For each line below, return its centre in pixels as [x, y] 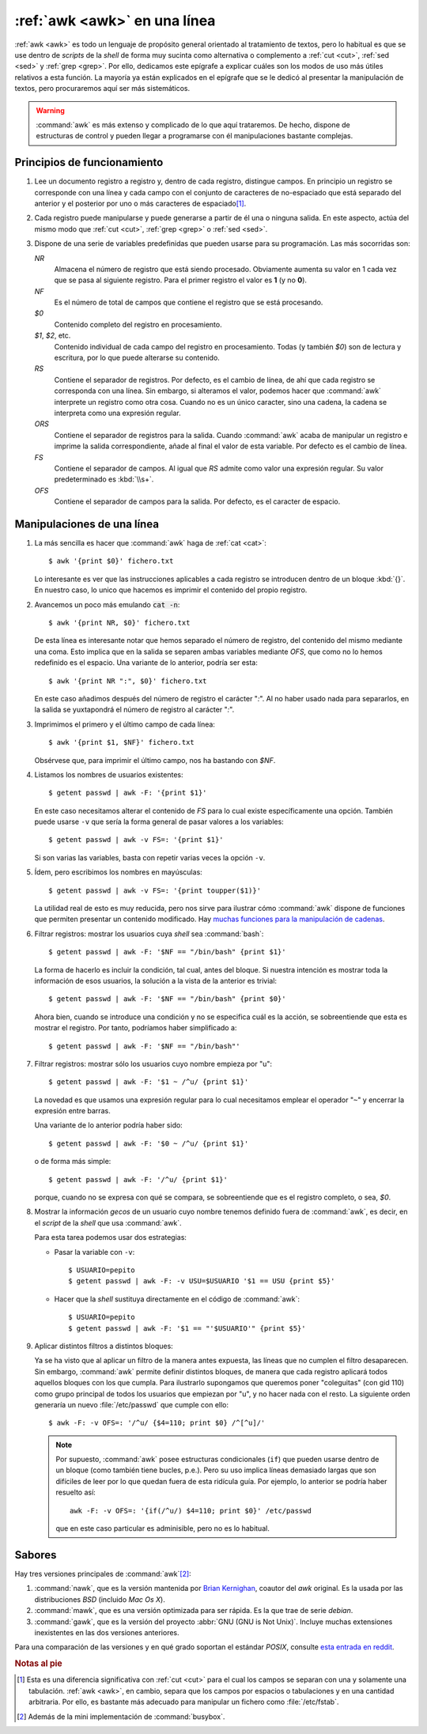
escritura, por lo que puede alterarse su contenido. [137, 358]
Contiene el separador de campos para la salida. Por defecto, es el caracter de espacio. [197, 501]
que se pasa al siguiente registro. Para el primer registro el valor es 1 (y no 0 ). [181, 280]
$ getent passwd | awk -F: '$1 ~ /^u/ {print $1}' [149, 1082]
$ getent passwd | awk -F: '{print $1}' [128, 793]
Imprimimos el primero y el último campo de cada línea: [125, 724]
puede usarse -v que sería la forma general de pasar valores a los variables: [159, 822]
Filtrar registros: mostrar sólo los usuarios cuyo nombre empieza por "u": [153, 1063]
